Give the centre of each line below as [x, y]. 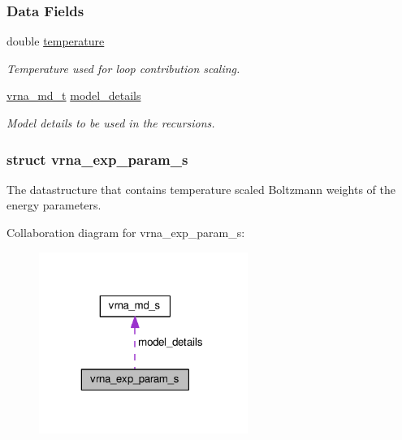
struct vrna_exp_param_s [97, 159]
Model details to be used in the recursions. [111, 123]
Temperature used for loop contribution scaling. [123, 68]
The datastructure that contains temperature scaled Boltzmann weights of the [201, 189]
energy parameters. [54, 205]
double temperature [56, 41]
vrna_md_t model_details [74, 95]
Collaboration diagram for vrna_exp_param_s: [126, 232]
